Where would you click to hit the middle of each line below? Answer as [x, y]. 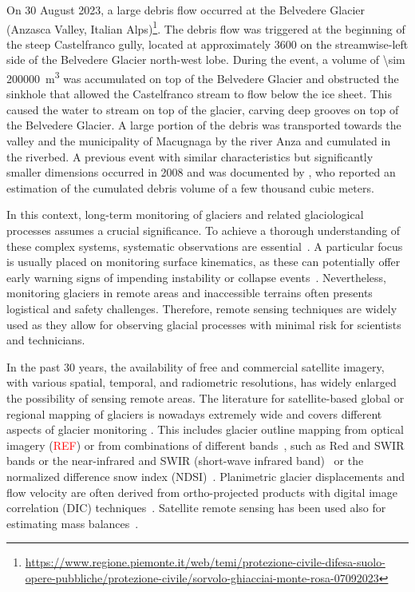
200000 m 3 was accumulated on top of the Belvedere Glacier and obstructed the [203, 77]
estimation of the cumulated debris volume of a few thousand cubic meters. [190, 187]
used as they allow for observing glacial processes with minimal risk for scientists [204, 324]
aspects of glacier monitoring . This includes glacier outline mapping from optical [205, 429]
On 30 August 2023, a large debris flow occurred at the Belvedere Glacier [186, 10]
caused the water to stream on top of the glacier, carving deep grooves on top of [203, 109]
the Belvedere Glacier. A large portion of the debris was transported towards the [204, 125]
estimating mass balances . [73, 523]
